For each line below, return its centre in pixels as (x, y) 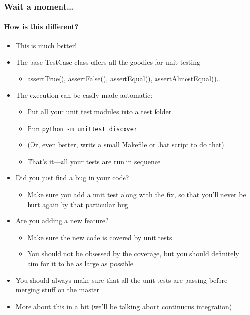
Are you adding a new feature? (62, 221)
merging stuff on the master (57, 290)
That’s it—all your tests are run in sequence (94, 161)
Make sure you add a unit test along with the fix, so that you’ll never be (137, 194)
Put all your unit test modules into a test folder (99, 112)
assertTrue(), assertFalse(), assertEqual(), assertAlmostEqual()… (124, 78)
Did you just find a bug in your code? (72, 178)
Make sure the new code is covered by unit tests (100, 237)
